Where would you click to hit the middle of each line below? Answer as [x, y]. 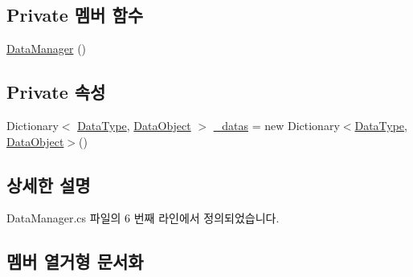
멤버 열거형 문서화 [75, 261]
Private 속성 [56, 92]
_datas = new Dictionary [276, 125]
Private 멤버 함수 [75, 15]
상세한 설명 [49, 184]
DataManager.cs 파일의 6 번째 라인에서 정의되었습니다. [143, 218]
